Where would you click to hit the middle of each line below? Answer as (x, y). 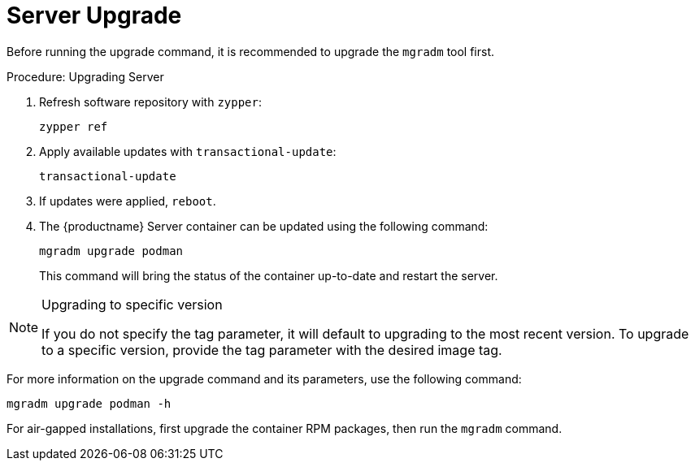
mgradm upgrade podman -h (89, 403)
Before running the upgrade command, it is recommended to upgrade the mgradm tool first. (251, 51)
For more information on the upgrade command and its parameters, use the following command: (264, 378)
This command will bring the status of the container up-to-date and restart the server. (269, 275)
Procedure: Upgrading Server (85, 76)
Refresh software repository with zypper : (151, 102)
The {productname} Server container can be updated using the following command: (264, 226)
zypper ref (74, 126)
